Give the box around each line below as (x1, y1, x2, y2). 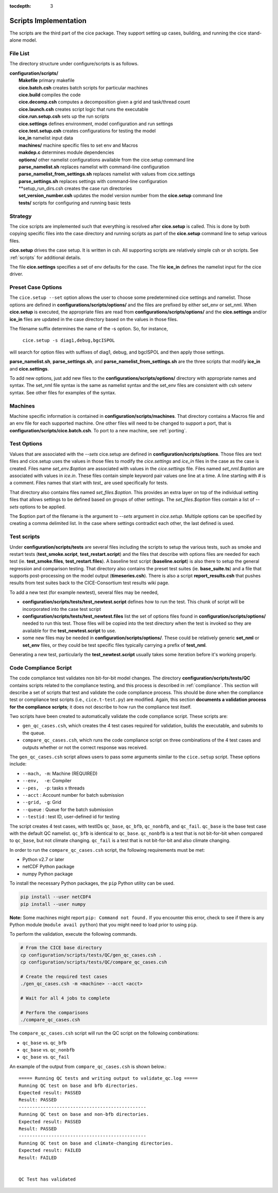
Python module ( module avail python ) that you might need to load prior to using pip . (9, 922, 198, 928)
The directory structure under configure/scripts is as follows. (9, 61, 139, 67)
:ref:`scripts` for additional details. (9, 254, 82, 260)
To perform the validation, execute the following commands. (9, 931, 137, 937)
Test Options (9, 440, 43, 447)
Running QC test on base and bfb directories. (19, 1082, 138, 1089)
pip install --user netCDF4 (20, 894, 91, 900)
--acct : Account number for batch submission (22, 792, 124, 798)
